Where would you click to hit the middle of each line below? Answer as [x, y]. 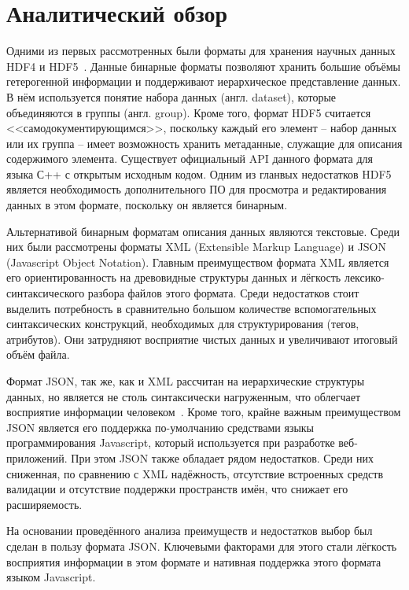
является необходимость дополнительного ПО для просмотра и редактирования [197, 189]
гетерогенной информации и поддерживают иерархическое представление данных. [204, 81]
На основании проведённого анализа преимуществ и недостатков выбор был [190, 531]
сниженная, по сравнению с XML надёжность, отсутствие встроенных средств [195, 473]
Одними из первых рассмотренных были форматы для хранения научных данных [201, 51]
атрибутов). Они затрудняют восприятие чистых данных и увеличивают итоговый [202, 339]
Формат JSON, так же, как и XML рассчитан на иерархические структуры [186, 381]
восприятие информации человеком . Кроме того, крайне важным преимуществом [204, 412]
